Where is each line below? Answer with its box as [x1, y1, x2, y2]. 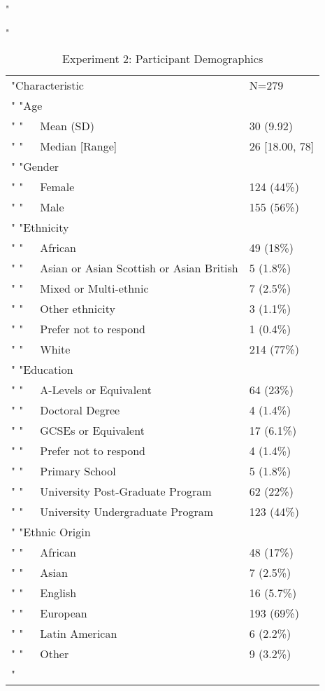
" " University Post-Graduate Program [11, 483, 212, 500]
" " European [11, 605, 87, 622]
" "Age [11, 97, 43, 114]
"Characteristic [11, 77, 84, 94]
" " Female [11, 179, 75, 195]
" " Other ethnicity [11, 300, 115, 317]
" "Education [11, 361, 73, 378]
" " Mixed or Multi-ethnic [11, 280, 149, 297]
